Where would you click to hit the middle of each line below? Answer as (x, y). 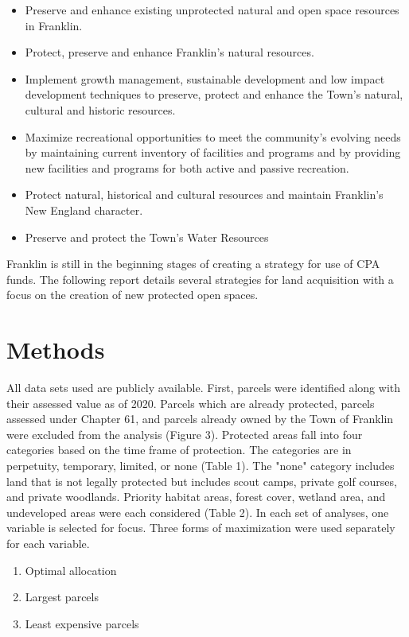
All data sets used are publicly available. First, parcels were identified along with (204, 388)
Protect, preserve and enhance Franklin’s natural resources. (169, 52)
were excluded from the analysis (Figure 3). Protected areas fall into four (185, 434)
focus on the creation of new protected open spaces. (132, 295)
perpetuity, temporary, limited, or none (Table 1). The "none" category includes (201, 465)
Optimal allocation (71, 570)
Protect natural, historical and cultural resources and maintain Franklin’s (204, 194)
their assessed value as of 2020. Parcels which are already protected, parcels (191, 403)
